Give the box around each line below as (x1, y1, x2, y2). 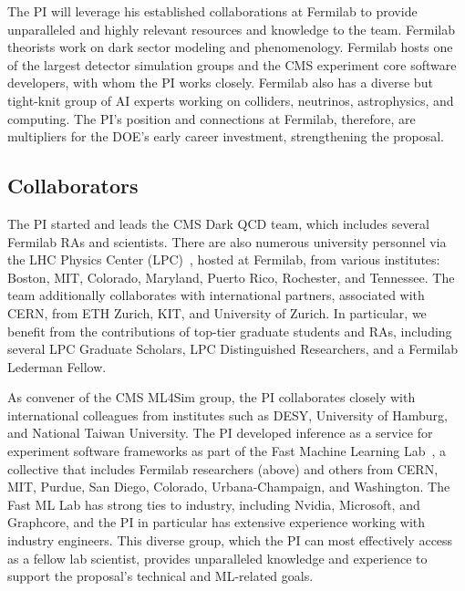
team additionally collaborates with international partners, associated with (7, 285, 425, 305)
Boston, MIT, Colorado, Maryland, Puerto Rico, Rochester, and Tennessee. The (7, 267, 455, 286)
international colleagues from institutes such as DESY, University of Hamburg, (7, 405, 448, 424)
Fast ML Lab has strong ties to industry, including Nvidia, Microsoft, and (7, 494, 420, 513)
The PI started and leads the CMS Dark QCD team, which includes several (7, 213, 429, 233)
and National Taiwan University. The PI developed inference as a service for (7, 423, 433, 442)
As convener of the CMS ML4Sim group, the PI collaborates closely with (7, 388, 416, 407)
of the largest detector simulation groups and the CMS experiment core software (7, 55, 457, 74)
